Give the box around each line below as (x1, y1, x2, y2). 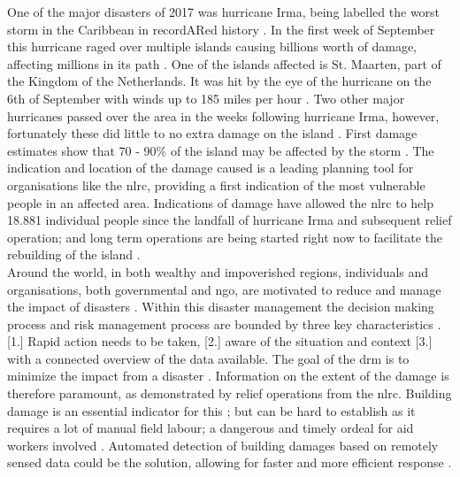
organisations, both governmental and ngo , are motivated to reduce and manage (7, 280, 441, 298)
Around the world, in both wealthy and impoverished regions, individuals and (7, 262, 429, 281)
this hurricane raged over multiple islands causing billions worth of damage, (7, 37, 417, 56)
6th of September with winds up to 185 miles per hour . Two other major (7, 88, 405, 107)
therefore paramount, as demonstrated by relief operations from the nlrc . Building (7, 384, 452, 403)
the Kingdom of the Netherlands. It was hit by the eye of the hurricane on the (7, 72, 432, 90)
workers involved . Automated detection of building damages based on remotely (7, 435, 439, 454)
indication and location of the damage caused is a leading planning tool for (7, 158, 414, 177)
